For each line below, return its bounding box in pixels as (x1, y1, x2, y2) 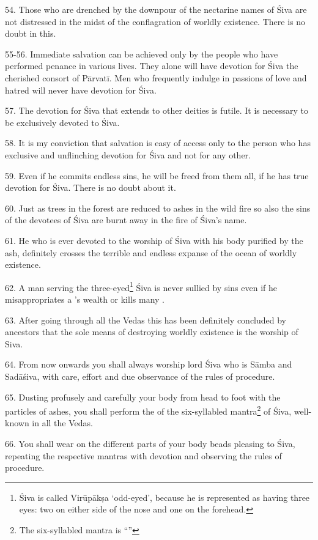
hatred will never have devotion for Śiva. (5, 83, 157, 96)
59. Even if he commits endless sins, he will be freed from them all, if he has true (5, 169, 309, 182)
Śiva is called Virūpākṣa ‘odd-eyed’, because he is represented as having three (19, 490, 310, 503)
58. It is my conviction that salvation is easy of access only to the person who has (5, 136, 311, 149)
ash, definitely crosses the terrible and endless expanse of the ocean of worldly (5, 246, 297, 259)
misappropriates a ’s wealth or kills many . (5, 292, 165, 305)
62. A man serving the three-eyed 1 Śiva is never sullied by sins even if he (5, 279, 277, 294)
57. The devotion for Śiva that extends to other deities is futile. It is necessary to (5, 104, 308, 117)
